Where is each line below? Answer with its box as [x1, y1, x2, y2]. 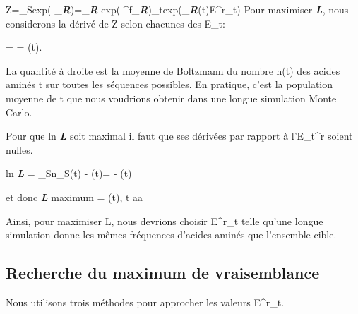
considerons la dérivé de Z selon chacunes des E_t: [6, 16, 225, 30]
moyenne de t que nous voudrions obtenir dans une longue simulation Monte [6, 90, 337, 105]
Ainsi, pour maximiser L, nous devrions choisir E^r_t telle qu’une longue [6, 213, 323, 228]
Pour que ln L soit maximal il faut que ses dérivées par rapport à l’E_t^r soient [6, 128, 353, 143]
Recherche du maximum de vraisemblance [6, 262, 320, 284]
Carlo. [6, 104, 32, 119]
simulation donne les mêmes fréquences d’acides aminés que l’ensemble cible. [6, 227, 337, 242]
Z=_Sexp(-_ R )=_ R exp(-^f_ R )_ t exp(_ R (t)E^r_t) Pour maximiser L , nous [6, 2, 349, 16]
